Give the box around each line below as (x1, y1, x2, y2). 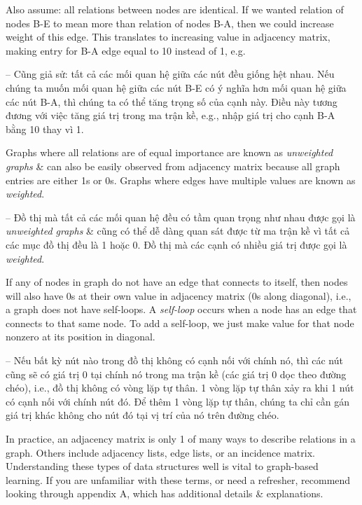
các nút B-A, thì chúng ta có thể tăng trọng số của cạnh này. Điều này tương (6, 94, 337, 109)
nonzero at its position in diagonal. (6, 329, 155, 344)
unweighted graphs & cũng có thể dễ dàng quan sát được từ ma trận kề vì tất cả (6, 223, 350, 238)
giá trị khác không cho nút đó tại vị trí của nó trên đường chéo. (6, 408, 279, 422)
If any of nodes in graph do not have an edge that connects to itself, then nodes (6, 275, 348, 289)
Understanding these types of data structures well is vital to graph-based (6, 459, 319, 473)
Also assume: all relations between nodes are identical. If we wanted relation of (6, 2, 344, 16)
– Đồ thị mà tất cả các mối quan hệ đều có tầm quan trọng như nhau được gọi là (6, 209, 356, 224)
